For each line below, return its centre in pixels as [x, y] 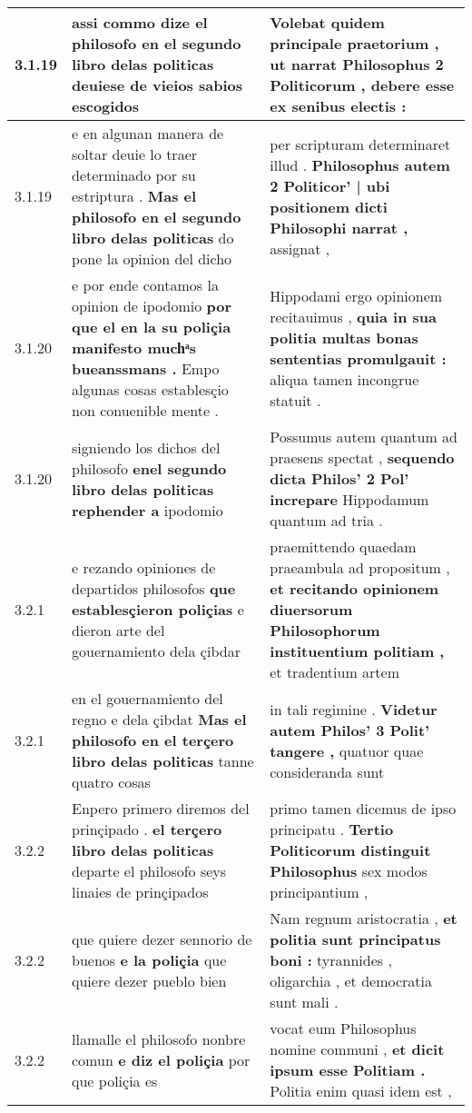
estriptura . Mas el [134, 196]
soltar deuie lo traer [135, 154]
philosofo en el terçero [153, 740]
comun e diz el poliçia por [161, 1059]
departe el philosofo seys [149, 871]
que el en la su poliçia [152, 327]
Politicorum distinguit [350, 850]
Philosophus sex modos [349, 871]
